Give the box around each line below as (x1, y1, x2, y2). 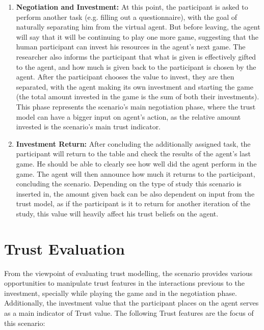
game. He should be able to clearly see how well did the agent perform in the (16, 158, 257, 169)
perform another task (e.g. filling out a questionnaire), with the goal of (16, 11, 237, 22)
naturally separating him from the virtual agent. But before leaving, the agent (16, 21, 260, 32)
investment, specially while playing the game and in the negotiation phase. (4, 287, 237, 298)
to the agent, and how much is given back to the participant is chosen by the (16, 61, 256, 72)
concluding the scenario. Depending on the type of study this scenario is (16, 178, 242, 189)
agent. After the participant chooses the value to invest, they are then (16, 71, 234, 82)
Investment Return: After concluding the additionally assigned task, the (16, 138, 251, 149)
